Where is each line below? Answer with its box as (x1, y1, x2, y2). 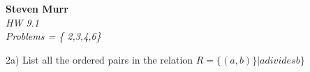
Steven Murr (6, 1, 68, 15)
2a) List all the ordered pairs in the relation (6, 52, 193, 66)
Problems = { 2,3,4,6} (6, 29, 101, 43)
